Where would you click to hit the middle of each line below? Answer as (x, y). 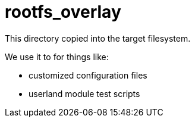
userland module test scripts (84, 93)
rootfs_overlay (63, 12)
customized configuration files (88, 75)
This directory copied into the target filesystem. (98, 38)
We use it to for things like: (57, 57)
